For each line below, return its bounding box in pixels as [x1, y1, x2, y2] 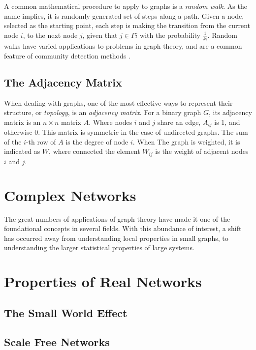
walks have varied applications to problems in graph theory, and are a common [4, 41, 242, 51]
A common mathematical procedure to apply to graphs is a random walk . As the [4, 1, 247, 11]
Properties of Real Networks [4, 271, 202, 292]
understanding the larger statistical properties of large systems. [4, 242, 194, 253]
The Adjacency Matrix [4, 74, 122, 89]
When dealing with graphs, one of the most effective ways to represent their [4, 97, 233, 108]
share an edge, [158, 117, 201, 127]
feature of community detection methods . [4, 50, 130, 60]
